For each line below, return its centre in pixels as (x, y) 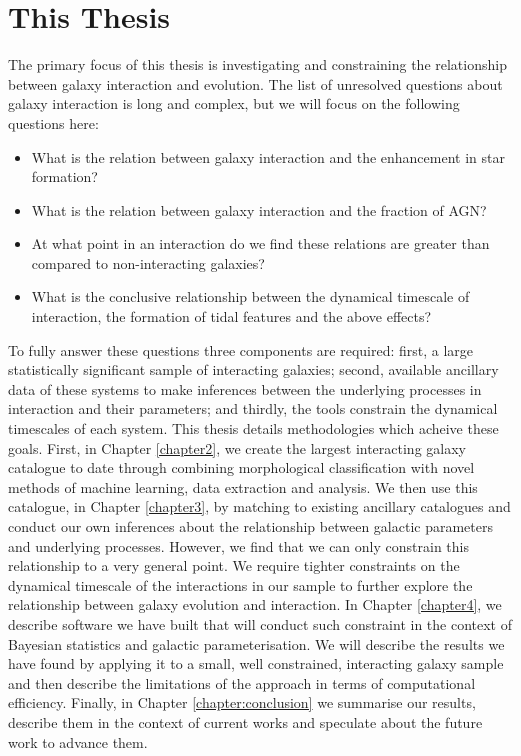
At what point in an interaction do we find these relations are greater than (260, 243)
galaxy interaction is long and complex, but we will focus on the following (234, 103)
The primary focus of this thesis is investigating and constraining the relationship (257, 64)
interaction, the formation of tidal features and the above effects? (231, 316)
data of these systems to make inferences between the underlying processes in (245, 388)
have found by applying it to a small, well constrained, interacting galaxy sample (256, 663)
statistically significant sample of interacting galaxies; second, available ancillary (253, 369)
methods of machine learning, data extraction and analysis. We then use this (243, 486)
